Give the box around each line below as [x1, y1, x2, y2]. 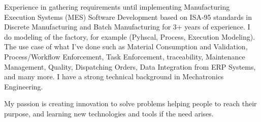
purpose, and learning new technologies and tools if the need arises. [4, 108, 214, 118]
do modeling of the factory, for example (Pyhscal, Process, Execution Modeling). [4, 31, 255, 42]
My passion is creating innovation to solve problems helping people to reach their [4, 98, 257, 109]
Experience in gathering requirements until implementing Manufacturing [4, 2, 230, 12]
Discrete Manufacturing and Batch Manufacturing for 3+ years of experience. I [4, 21, 250, 32]
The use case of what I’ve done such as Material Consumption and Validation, [4, 41, 248, 52]
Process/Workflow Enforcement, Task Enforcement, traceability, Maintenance [4, 51, 245, 62]
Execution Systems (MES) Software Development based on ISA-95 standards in [4, 11, 252, 22]
